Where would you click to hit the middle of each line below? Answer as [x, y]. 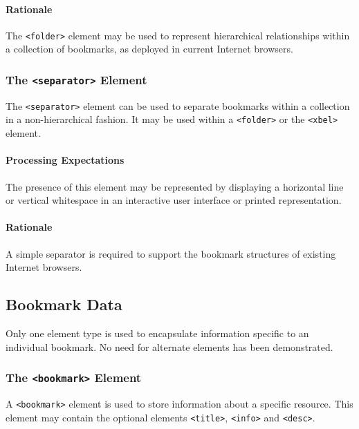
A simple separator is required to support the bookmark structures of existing [171, 253]
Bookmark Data [64, 304]
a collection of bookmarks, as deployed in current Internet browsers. [149, 49]
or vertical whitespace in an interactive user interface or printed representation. [174, 200]
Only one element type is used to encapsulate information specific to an [157, 333]
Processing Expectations [65, 160]
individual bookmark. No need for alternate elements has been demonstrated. [169, 346]
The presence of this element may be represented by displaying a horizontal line [175, 186]
